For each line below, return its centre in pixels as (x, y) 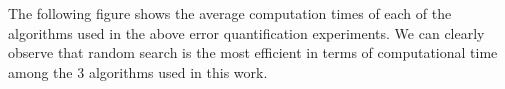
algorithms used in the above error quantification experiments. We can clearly (246, 32)
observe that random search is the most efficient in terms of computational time (253, 52)
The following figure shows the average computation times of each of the (230, 13)
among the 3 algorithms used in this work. (138, 71)
